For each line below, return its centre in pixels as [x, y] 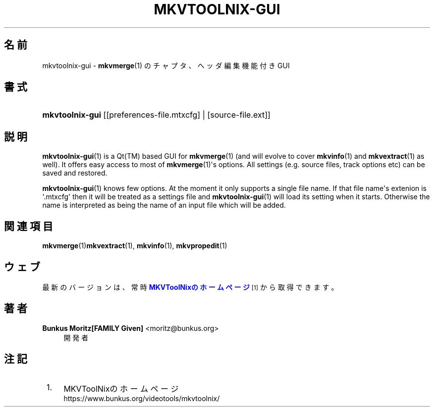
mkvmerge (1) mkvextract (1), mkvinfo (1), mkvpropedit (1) [135, 246]
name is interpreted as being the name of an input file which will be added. [164, 205]
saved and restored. [75, 173]
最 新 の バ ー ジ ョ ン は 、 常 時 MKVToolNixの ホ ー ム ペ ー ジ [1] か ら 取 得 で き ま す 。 [190, 287]
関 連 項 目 [28, 226]
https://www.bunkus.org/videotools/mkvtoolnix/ [142, 398]
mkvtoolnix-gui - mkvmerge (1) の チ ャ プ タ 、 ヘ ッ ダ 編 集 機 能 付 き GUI [166, 65]
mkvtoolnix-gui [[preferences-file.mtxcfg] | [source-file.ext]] [156, 115]
